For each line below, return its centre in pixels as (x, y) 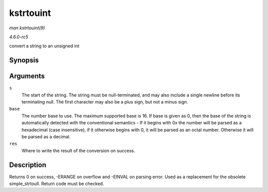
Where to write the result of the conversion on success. (78, 150)
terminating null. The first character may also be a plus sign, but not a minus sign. (105, 102)
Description (28, 165)
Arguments (27, 76)
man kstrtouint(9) (27, 28)
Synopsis (24, 60)
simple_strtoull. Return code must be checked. (57, 184)
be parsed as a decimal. (46, 136)
